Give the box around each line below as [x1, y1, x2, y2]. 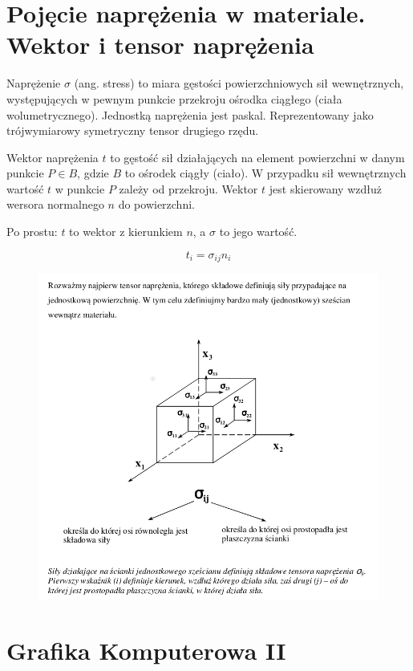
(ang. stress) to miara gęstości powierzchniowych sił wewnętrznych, [74, 75, 404, 91]
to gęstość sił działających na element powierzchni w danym [110, 148, 405, 165]
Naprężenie [6, 75, 61, 91]
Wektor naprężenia [6, 148, 99, 165]
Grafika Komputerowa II [6, 633, 286, 666]
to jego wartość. [219, 223, 298, 240]
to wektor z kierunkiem [69, 223, 183, 240]
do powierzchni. [118, 196, 195, 213]
